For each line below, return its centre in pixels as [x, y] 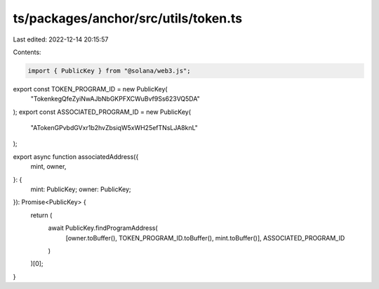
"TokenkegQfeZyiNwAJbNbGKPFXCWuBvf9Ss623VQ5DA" [115, 99]
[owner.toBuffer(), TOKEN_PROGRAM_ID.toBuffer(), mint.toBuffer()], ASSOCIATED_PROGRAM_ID [205, 238]
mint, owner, [48, 167]
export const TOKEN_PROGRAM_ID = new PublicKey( [90, 89]
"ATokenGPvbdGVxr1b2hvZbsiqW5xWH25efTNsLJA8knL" [114, 128]
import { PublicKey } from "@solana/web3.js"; [109, 71]
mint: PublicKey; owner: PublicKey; [81, 189]
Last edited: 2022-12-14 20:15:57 [61, 39]
